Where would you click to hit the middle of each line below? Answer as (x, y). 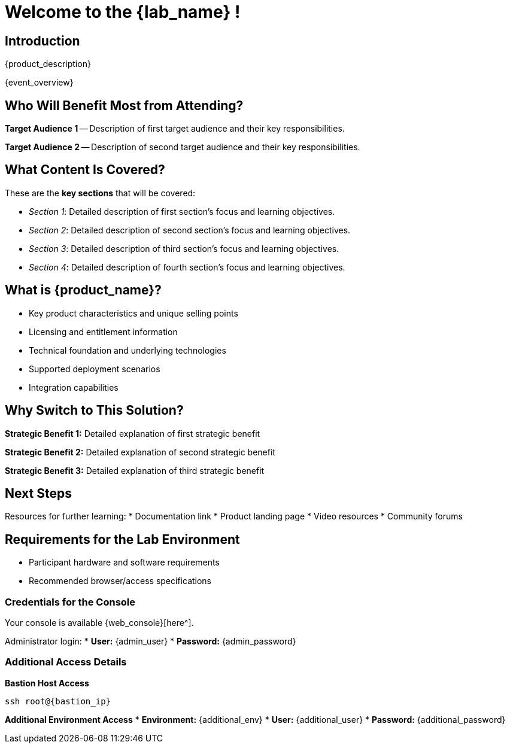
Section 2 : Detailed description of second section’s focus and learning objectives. (190, 230)
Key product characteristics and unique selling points (133, 313)
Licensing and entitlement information (103, 332)
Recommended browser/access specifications (120, 581)
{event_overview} (39, 83)
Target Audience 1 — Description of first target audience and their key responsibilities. (175, 129)
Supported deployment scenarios (95, 369)
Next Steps (38, 493)
